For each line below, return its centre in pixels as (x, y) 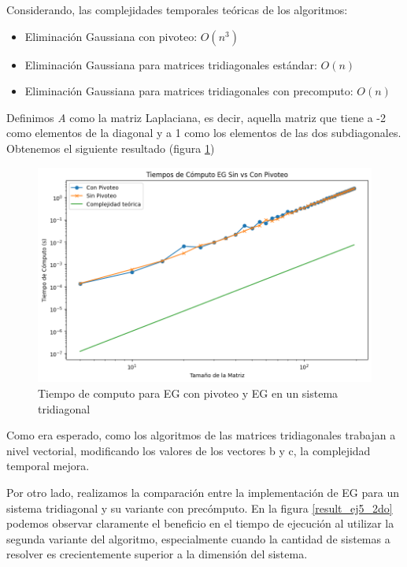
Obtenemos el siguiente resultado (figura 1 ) (111, 148)
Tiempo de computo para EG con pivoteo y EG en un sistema (188, 393)
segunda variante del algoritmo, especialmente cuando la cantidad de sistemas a (198, 538)
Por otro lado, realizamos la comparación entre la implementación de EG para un (203, 492)
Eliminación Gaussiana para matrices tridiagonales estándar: (171, 64)
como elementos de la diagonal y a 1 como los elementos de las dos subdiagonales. (204, 133)
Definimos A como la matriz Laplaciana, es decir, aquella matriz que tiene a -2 (196, 117)
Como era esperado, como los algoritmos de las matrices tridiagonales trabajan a (201, 435)
